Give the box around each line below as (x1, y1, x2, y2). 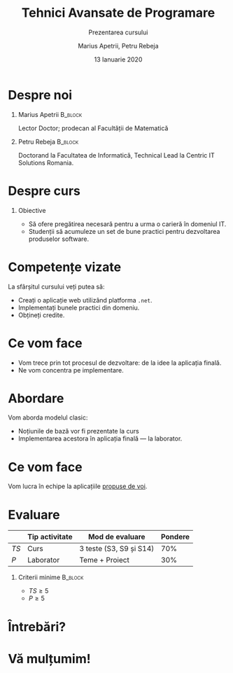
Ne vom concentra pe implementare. (17, 366, 125, 374)
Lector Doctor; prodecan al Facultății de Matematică (17, 124, 169, 132)
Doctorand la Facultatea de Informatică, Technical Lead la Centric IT (17, 151, 216, 159)
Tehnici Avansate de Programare (21, 5, 216, 21)
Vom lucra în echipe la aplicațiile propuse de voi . (8, 482, 148, 491)
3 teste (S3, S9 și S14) (79, 544, 155, 554)
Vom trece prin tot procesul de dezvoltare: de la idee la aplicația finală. (17, 359, 222, 367)
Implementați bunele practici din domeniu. (17, 303, 140, 312)
